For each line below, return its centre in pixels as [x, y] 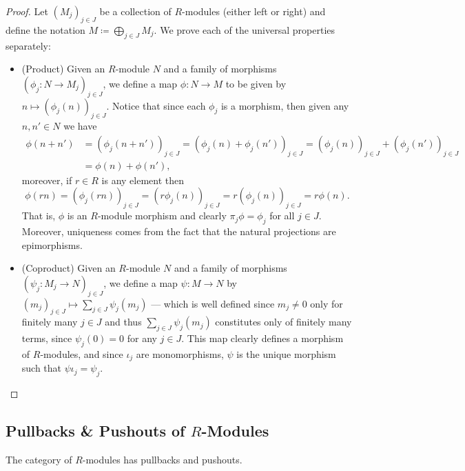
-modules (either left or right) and [254, 11]
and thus [123, 322]
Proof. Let [27, 11]
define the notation [45, 29]
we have [80, 126]
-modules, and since [82, 353]
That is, [39, 216]
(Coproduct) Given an [69, 268]
